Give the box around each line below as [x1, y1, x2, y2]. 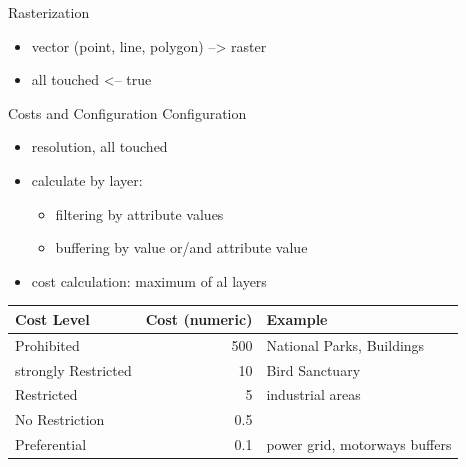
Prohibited [15, 334, 80, 355]
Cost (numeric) [145, 308, 253, 329]
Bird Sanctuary [266, 359, 361, 380]
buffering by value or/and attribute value [55, 237, 308, 258]
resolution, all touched [31, 136, 168, 157]
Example [266, 308, 328, 329]
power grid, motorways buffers [266, 434, 452, 455]
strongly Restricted [15, 359, 132, 380]
